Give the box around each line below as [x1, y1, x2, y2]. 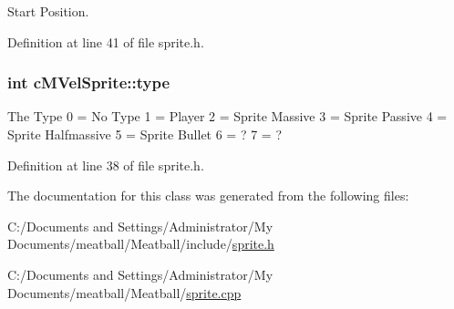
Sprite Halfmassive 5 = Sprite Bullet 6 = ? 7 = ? [7, 125, 283, 143]
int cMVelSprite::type [7, 71, 170, 94]
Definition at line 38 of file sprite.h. [7, 155, 204, 174]
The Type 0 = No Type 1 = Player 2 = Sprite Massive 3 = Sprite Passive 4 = [7, 107, 448, 126]
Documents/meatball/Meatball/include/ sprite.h [7, 234, 274, 253]
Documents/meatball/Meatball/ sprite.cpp [7, 283, 242, 302]
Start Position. [7, 2, 89, 20]
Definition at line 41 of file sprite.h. [7, 32, 204, 51]
